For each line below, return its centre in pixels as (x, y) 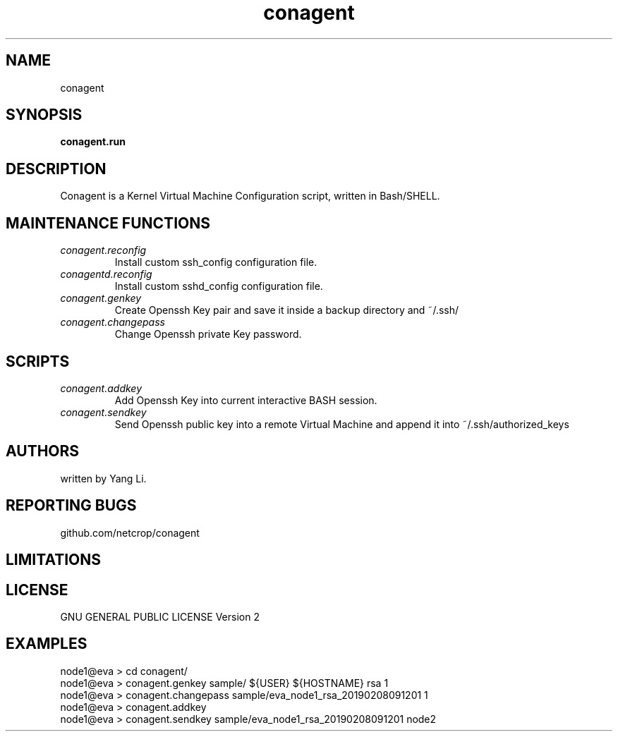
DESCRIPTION (56, 169)
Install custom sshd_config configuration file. (219, 286)
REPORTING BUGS (71, 506)
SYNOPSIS (44, 115)
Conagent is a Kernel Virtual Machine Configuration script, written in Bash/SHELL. (250, 196)
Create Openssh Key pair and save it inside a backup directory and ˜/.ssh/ (287, 310)
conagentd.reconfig (106, 274)
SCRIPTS (38, 361)
